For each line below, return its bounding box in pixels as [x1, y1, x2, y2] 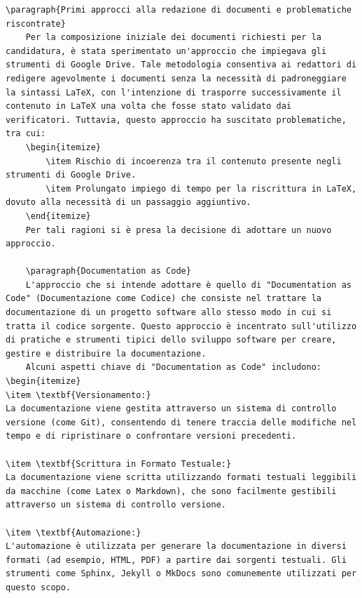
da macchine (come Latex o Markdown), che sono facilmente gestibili [6, 486, 337, 496]
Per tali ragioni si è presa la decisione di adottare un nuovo [25, 225, 332, 235]
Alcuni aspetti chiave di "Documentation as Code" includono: [25, 362, 322, 373]
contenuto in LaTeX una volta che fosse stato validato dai [6, 101, 292, 112]
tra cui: [6, 128, 46, 139]
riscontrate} [6, 18, 66, 29]
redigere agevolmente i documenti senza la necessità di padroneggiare [6, 73, 347, 84]
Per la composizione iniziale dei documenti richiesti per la [25, 32, 322, 43]
